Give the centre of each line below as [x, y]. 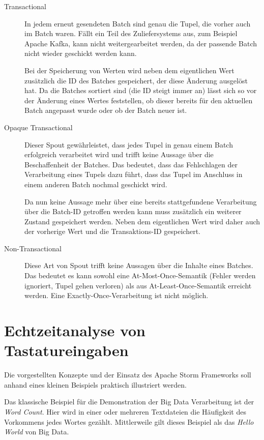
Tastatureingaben [66, 350]
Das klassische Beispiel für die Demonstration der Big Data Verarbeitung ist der [129, 402]
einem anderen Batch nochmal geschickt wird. [96, 184]
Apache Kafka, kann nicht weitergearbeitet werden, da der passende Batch [141, 43]
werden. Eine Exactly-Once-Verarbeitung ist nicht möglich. [116, 295]
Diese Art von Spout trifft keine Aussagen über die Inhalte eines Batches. [139, 265]
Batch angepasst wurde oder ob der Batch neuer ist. [106, 110]
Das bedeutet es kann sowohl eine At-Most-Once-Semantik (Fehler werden [140, 275]
